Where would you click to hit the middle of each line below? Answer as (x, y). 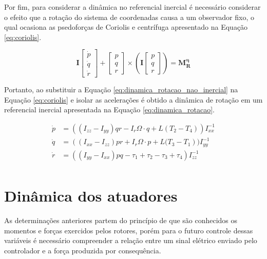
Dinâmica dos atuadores (91, 196)
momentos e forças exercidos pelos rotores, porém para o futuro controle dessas (129, 230)
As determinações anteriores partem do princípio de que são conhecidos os (121, 220)
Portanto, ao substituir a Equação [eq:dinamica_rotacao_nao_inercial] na (121, 89)
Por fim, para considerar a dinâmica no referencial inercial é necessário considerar (132, 7)
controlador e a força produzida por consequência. (83, 250)
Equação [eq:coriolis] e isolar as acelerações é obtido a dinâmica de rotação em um (133, 99)
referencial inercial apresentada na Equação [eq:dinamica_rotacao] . (110, 109)
